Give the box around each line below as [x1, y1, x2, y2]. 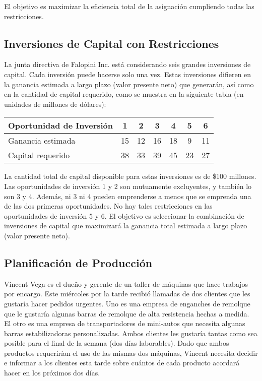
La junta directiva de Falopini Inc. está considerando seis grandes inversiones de [4, 59, 251, 70]
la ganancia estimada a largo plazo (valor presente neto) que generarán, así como [4, 79, 254, 89]
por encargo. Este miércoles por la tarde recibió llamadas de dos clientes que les [4, 288, 250, 299]
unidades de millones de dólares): [4, 98, 106, 109]
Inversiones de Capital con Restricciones [4, 35, 219, 51]
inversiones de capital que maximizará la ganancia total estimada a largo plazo [4, 220, 247, 231]
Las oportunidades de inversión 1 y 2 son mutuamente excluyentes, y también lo [4, 180, 252, 191]
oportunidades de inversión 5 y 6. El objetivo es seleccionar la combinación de [4, 210, 244, 221]
